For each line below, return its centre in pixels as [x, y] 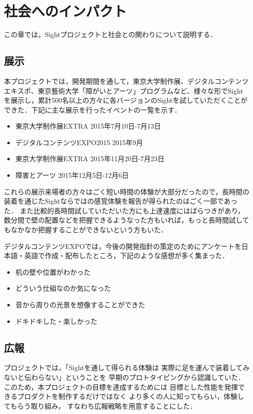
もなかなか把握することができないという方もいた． [86, 230]
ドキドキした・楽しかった [56, 321]
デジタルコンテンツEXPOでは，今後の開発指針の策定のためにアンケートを [123, 246]
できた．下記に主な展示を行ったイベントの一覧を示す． [93, 109]
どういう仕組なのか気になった [63, 288]
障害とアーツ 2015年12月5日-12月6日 [72, 175]
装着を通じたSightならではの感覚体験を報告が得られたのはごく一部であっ [121, 201]
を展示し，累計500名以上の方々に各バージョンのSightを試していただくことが [126, 100]
